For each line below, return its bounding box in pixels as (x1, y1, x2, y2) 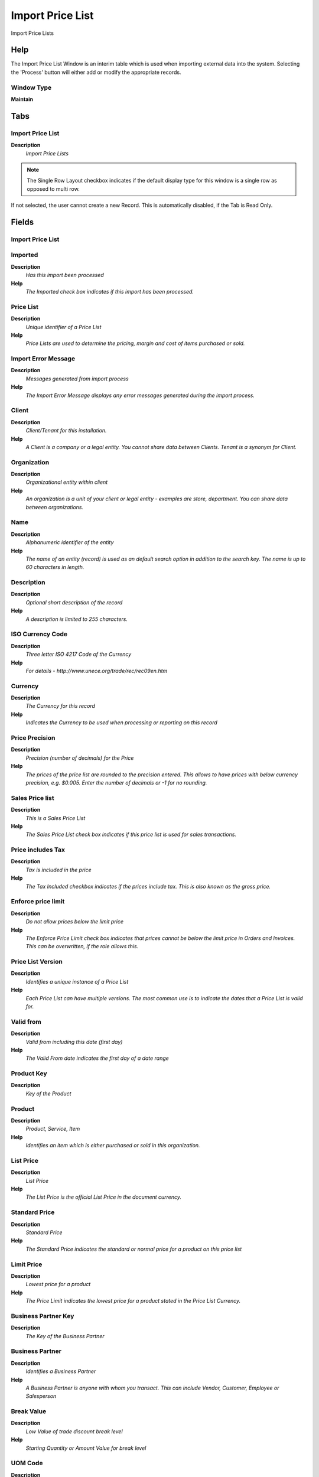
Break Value (11, 1407, 47, 1416)
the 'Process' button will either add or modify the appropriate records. (11, 69, 181, 76)
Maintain (11, 95, 34, 103)
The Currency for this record (25, 702, 96, 710)
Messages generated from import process (25, 375, 129, 382)
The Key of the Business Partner (25, 1332, 105, 1339)
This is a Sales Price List (25, 814, 86, 821)
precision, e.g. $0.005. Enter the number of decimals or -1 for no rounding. (25, 779, 207, 786)
